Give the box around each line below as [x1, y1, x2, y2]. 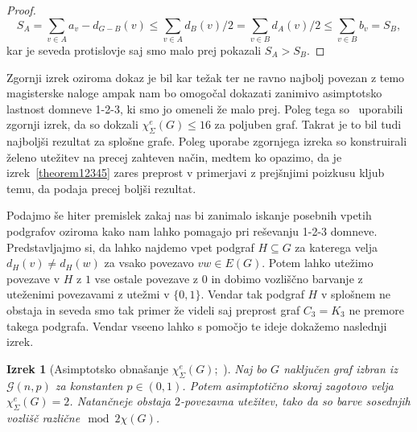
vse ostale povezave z [94, 269, 199, 286]
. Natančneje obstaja [69, 393, 171, 409]
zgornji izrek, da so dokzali [6, 116, 138, 133]
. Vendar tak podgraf [200, 286, 304, 302]
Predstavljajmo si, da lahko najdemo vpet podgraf [6, 238, 254, 255]
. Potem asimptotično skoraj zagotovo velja [182, 376, 394, 393]
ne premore [349, 302, 404, 319]
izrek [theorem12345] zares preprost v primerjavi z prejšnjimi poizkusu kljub [6, 164, 385, 181]
